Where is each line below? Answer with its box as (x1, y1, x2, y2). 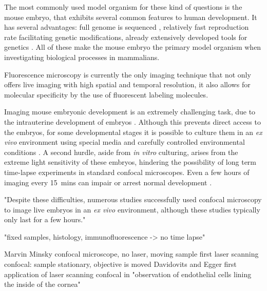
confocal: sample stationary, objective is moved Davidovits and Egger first (4, 259, 237, 269)
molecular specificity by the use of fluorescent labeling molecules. (4, 89, 208, 100)
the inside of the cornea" (4, 279, 81, 289)
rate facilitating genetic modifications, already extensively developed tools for (4, 31, 247, 42)
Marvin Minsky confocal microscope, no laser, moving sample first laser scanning (4, 248, 259, 259)
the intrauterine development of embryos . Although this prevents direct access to (4, 116, 261, 127)
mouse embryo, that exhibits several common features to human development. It (4, 11, 257, 22)
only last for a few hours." (4, 214, 86, 225)
